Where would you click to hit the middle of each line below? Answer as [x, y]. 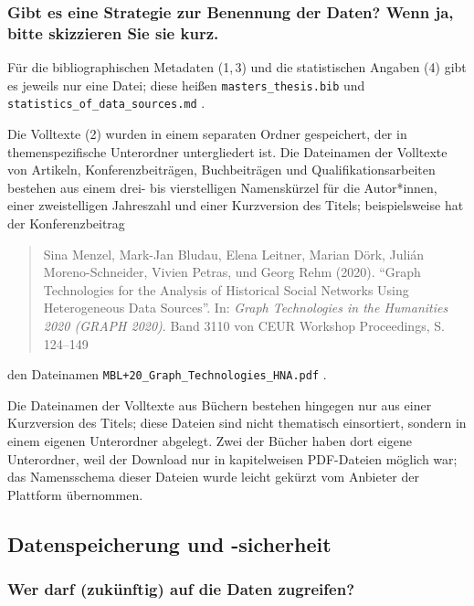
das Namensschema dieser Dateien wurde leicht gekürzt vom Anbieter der [213, 477]
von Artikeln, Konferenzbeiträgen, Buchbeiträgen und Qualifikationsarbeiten [221, 170]
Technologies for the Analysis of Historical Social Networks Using [226, 289]
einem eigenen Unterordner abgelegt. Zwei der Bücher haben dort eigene [210, 441]
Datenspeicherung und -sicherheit [169, 543]
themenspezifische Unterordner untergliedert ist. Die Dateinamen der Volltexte [227, 151]
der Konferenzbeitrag [66, 223]
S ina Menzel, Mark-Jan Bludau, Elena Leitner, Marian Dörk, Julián [234, 254]
